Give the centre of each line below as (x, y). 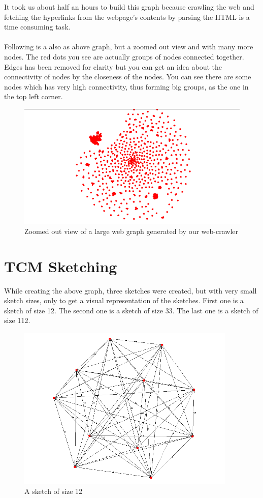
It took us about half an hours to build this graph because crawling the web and (129, 7)
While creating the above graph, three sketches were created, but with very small (130, 290)
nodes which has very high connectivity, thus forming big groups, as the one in (126, 86)
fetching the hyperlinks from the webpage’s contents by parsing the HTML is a (127, 17)
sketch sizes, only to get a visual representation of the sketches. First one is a (124, 300)
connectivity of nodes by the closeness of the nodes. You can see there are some (128, 77)
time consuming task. (37, 27)
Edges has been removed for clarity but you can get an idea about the (113, 66)
